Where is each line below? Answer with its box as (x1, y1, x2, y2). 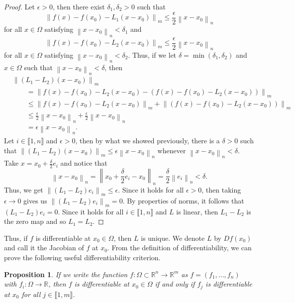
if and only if (155, 279, 195, 289)
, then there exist (52, 1, 105, 11)
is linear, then (176, 206, 218, 216)
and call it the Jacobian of (4, 242, 84, 253)
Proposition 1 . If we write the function (4, 269, 128, 279)
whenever (157, 145, 186, 156)
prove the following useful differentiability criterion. (4, 252, 161, 262)
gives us (23, 195, 47, 205)
